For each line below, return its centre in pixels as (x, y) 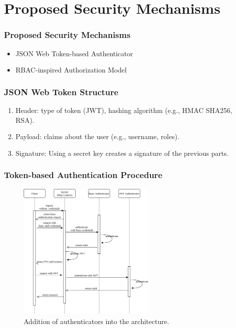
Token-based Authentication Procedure (83, 175)
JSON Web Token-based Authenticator (74, 53)
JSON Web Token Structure (61, 91)
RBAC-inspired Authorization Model (71, 70)
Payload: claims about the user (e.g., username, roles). (97, 136)
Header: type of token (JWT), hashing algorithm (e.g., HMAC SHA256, (124, 110)
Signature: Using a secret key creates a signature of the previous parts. (122, 153)
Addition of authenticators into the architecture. (96, 321)
